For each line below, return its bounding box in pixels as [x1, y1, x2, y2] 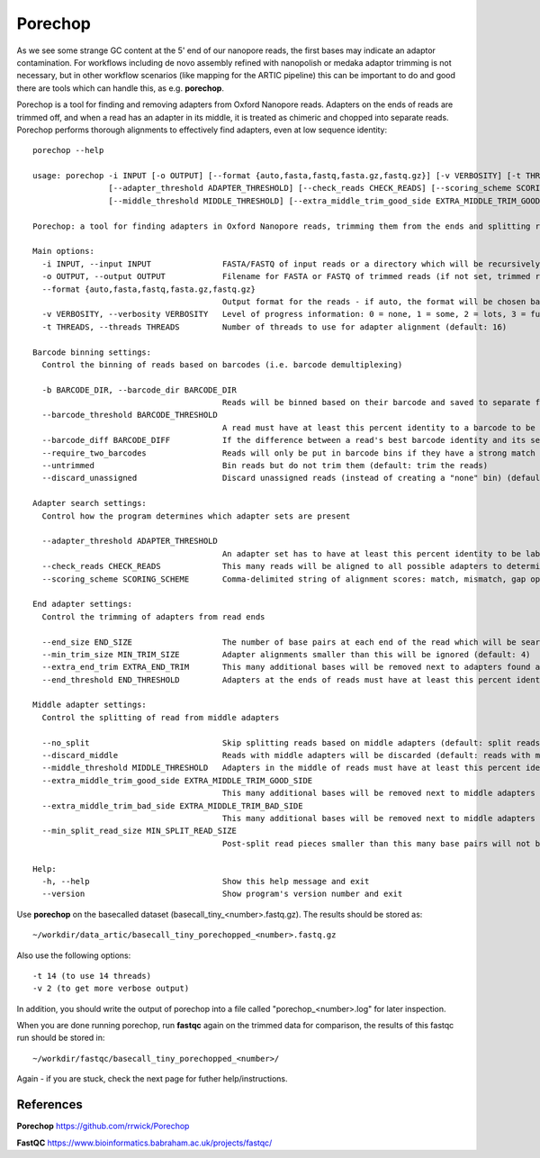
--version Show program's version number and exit [41, 889, 403, 900]
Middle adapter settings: [32, 700, 148, 710]
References [16, 1097, 83, 1112]
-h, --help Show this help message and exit [41, 876, 370, 886]
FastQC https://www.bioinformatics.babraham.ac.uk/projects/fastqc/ [16, 1137, 273, 1148]
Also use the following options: [16, 950, 131, 961]
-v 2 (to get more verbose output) [32, 983, 190, 994]
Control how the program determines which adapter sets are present [41, 511, 351, 521]
